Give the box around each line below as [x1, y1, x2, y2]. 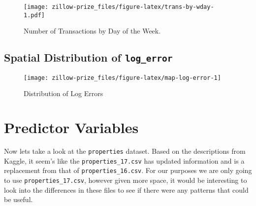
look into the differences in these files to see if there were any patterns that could [4, 184, 249, 195]
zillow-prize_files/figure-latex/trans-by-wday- [52, 3, 214, 10]
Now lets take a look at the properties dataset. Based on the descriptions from [4, 146, 246, 156]
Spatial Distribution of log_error [4, 50, 173, 65]
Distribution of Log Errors [24, 88, 103, 99]
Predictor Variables [4, 117, 139, 137]
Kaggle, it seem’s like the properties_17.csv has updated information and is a [4, 155, 245, 166]
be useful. [4, 194, 33, 205]
